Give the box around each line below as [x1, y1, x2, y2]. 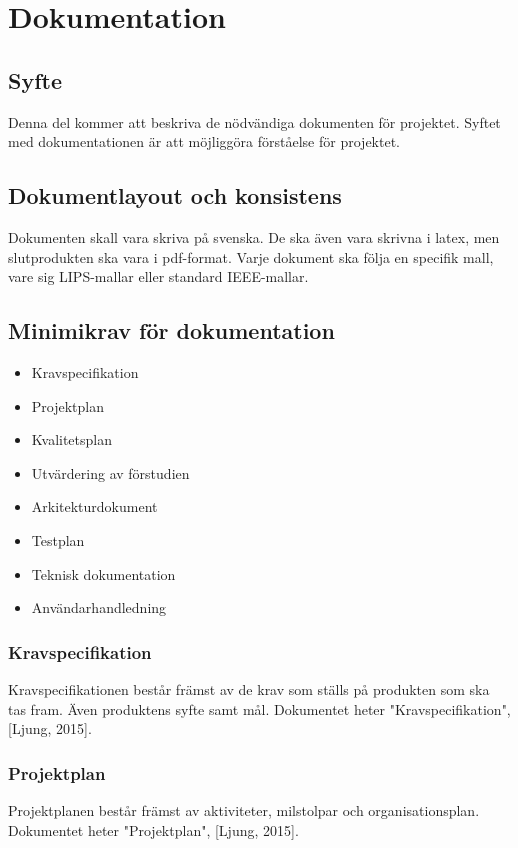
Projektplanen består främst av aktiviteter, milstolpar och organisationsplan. [8, 799, 480, 820]
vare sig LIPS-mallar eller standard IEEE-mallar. [8, 266, 309, 287]
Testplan [31, 529, 85, 550]
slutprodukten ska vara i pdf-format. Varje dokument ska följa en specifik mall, [8, 246, 494, 267]
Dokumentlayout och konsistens [8, 180, 342, 211]
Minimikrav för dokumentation [8, 315, 335, 346]
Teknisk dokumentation [31, 563, 176, 584]
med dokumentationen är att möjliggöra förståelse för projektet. [8, 131, 400, 152]
